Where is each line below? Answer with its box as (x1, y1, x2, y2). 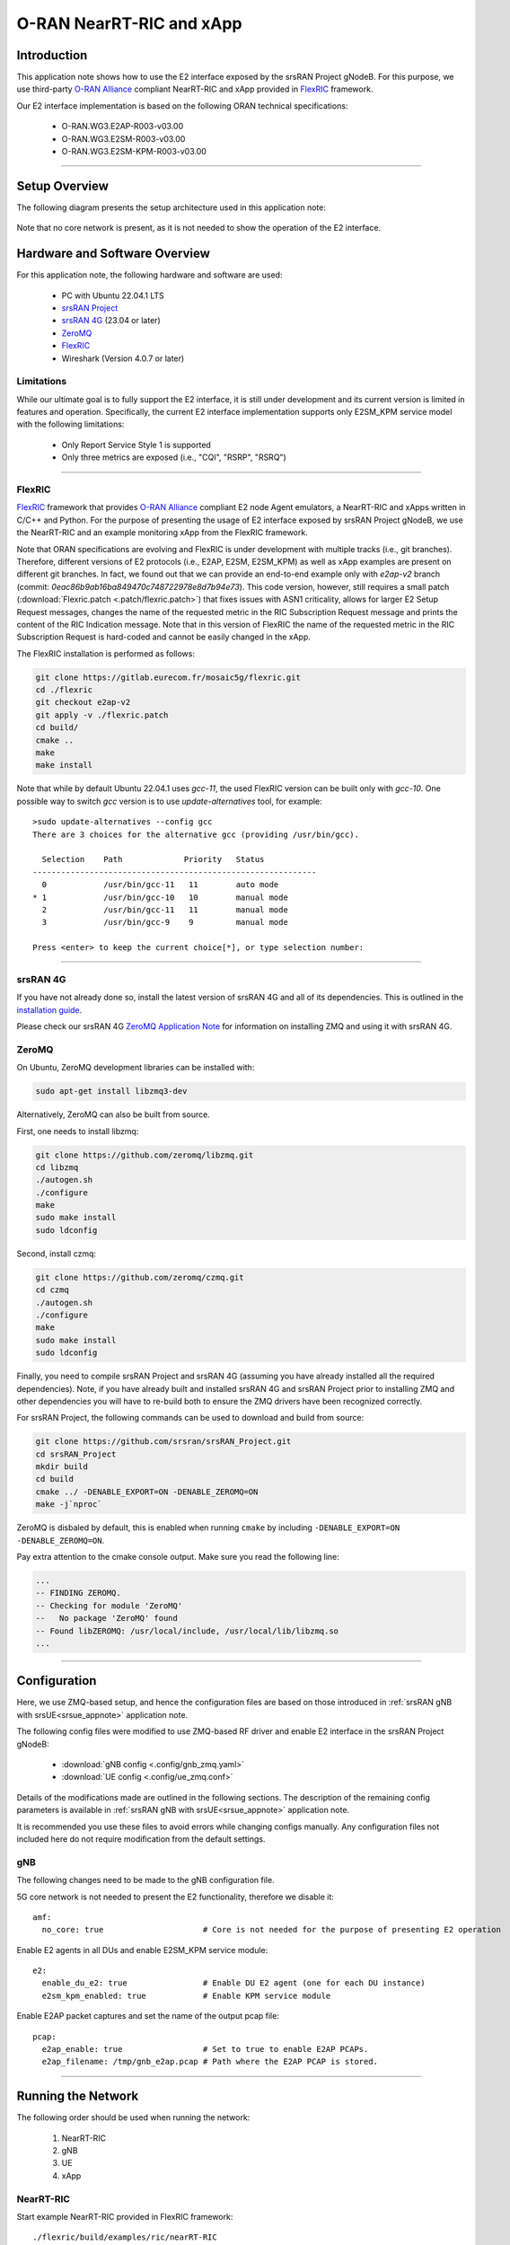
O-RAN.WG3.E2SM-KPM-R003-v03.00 (61, 146, 207, 157)
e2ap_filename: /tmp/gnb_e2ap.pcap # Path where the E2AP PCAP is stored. (41, 2056, 379, 2067)
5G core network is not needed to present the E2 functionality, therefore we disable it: (16, 1891, 334, 1902)
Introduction (16, 48, 88, 63)
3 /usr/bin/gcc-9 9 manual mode (41, 917, 289, 928)
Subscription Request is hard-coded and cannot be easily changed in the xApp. (16, 631, 312, 642)
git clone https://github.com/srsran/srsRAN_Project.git (35, 1437, 292, 1447)
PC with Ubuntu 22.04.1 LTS (61, 290, 165, 301)
